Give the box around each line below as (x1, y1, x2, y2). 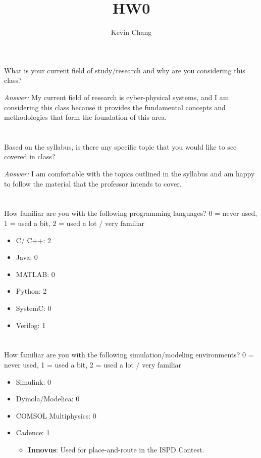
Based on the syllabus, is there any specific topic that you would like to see (4, 141, 237, 152)
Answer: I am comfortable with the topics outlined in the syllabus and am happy (4, 168, 255, 179)
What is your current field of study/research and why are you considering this (4, 65, 245, 75)
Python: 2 (16, 286, 47, 296)
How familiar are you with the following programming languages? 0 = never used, (4, 208, 257, 218)
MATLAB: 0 (16, 268, 55, 279)
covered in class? (4, 151, 56, 162)
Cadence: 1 (16, 427, 50, 438)
